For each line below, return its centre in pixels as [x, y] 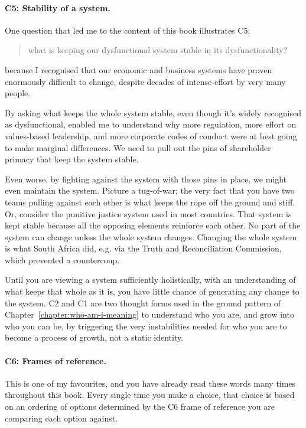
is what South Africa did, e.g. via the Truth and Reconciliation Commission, [143, 248]
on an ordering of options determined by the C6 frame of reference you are [140, 406]
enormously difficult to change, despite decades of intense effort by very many [145, 81]
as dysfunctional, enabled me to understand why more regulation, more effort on [151, 124]
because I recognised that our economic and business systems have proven [139, 69]
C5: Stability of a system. [58, 7]
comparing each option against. [61, 418]
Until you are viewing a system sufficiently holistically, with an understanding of [150, 280]
